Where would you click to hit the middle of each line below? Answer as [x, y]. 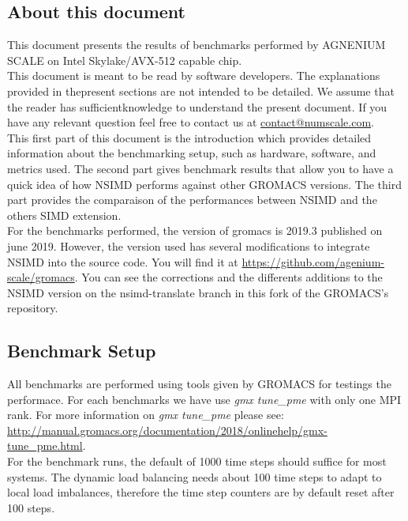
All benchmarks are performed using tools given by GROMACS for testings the [199, 384]
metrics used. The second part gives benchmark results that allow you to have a [200, 168]
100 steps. [31, 507]
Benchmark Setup [82, 351]
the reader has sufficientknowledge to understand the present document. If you [197, 106]
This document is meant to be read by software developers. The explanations [194, 76]
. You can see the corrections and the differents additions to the [228, 277]
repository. [33, 308]
